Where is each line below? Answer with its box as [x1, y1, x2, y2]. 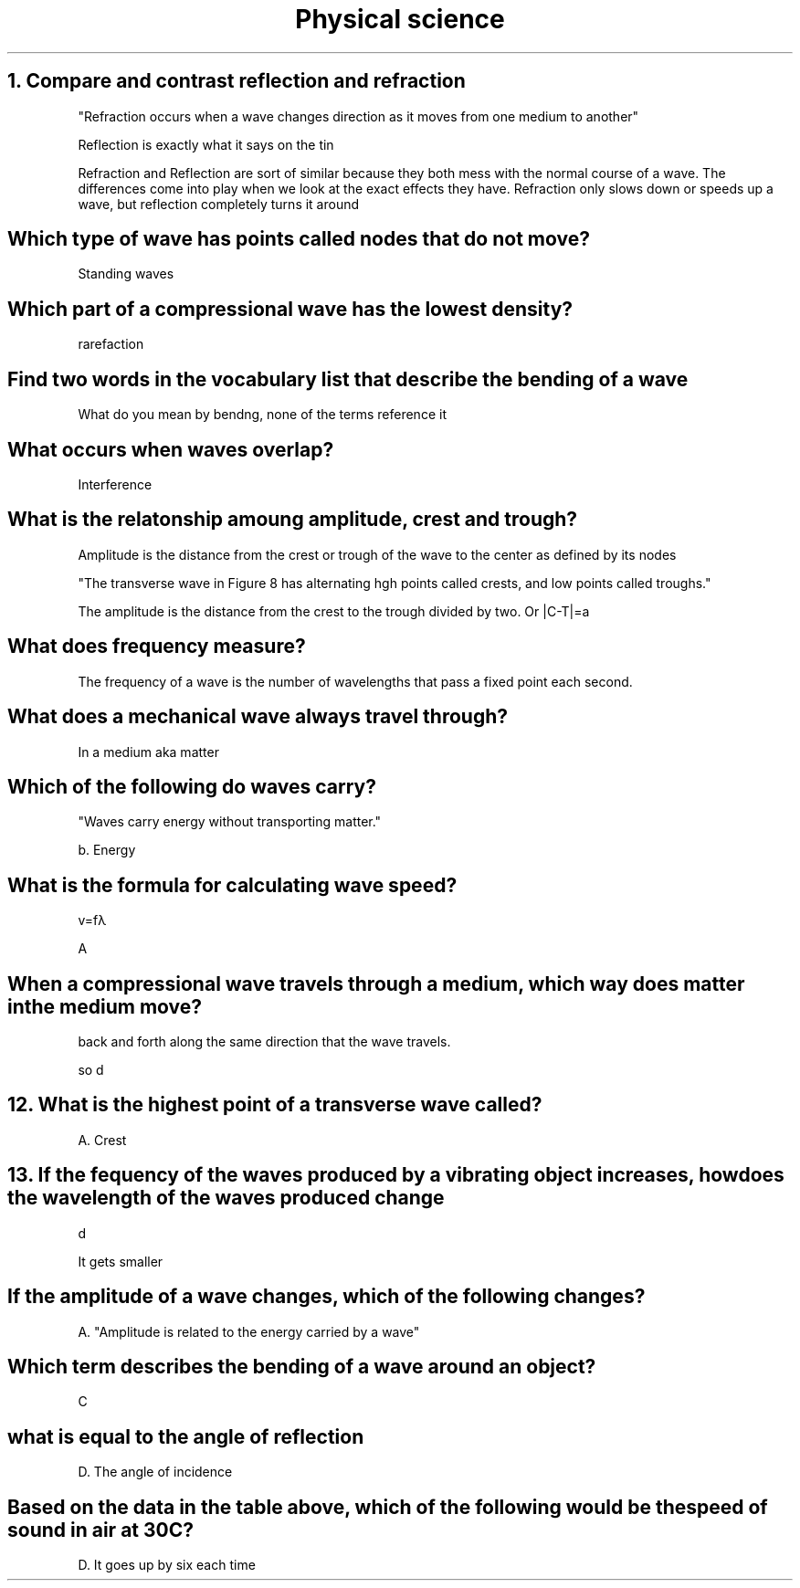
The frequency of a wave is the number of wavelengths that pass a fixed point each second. [78, 673, 633, 689]
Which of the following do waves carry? [7, 774, 376, 798]
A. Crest [78, 1131, 127, 1148]
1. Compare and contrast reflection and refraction [7, 69, 466, 93]
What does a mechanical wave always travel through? [7, 705, 509, 729]
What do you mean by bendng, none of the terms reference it [78, 406, 447, 423]
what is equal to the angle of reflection [7, 1425, 364, 1448]
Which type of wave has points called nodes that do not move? [7, 227, 590, 251]
